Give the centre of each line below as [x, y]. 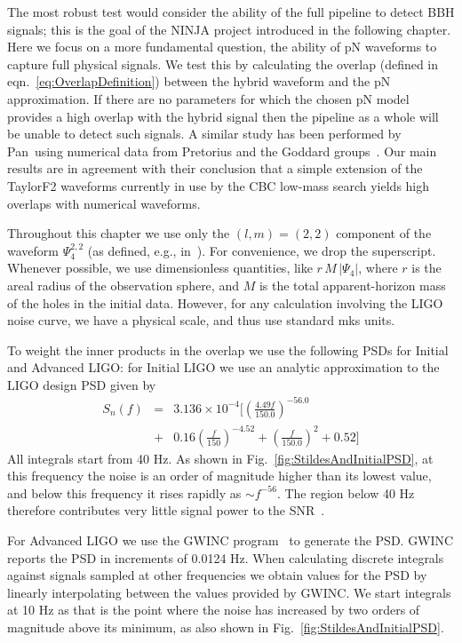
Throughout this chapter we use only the [119, 233]
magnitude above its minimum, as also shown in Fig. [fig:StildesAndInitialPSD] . [226, 627]
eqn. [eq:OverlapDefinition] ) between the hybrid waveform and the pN [199, 81]
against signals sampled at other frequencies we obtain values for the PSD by [217, 575]
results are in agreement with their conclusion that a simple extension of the [215, 168]
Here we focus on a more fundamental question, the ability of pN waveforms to [222, 47]
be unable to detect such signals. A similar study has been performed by [204, 134]
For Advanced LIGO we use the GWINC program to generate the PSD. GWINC [231, 540]
